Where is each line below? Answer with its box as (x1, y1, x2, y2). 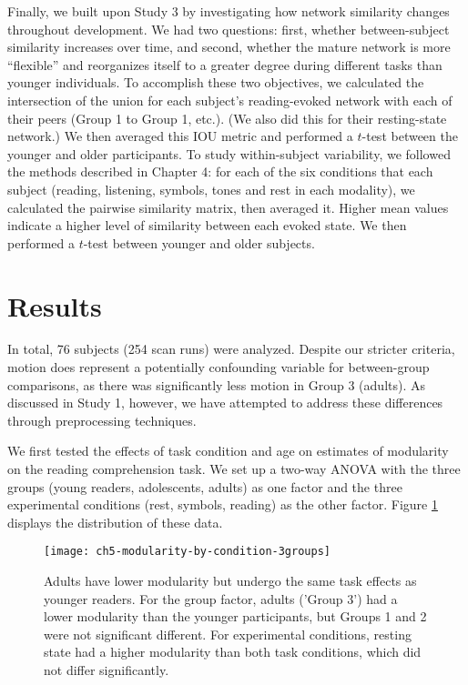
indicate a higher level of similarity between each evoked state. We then (7, 216, 407, 235)
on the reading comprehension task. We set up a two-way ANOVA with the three (7, 459, 461, 478)
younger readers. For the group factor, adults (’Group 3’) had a (44, 589, 398, 608)
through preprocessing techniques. (7, 410, 197, 429)
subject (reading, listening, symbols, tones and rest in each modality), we (7, 179, 415, 198)
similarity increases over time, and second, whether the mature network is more (7, 37, 451, 56)
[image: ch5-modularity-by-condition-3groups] (44, 545, 331, 559)
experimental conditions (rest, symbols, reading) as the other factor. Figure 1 (7, 495, 438, 514)
